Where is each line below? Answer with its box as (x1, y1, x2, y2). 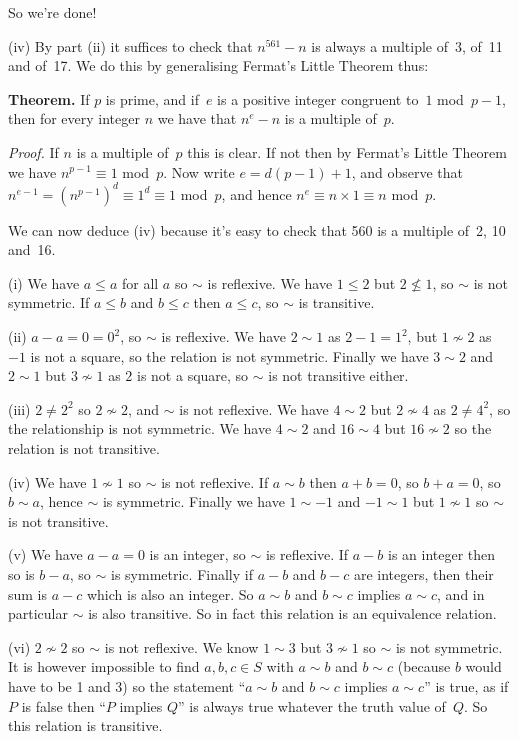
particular (8, 603, 68, 624)
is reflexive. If (265, 544, 349, 565)
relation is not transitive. (8, 438, 160, 458)
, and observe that (351, 161, 463, 182)
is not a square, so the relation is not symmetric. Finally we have (30, 345, 429, 366)
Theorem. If (8, 88, 90, 109)
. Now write (163, 161, 235, 182)
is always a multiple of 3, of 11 (311, 35, 503, 56)
